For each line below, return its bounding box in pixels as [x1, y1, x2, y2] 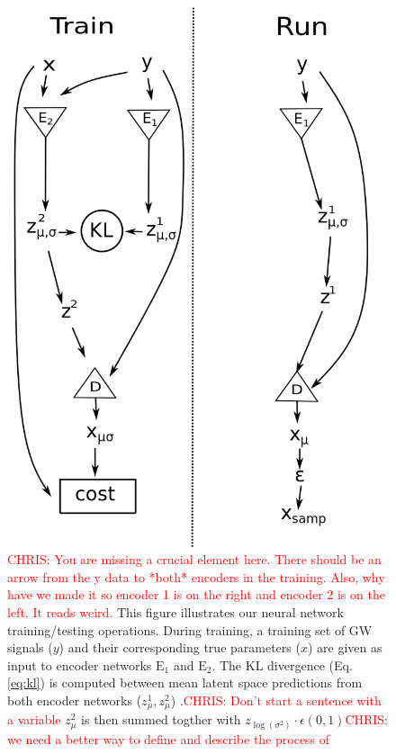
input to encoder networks [7, 655, 152, 674]
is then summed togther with [81, 710, 241, 729]
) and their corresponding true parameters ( [58, 638, 301, 657]
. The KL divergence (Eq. [211, 655, 353, 674]
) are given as [307, 638, 382, 657]
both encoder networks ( [7, 691, 142, 710]
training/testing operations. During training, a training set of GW [7, 620, 373, 639]
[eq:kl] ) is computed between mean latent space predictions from [7, 673, 363, 692]
